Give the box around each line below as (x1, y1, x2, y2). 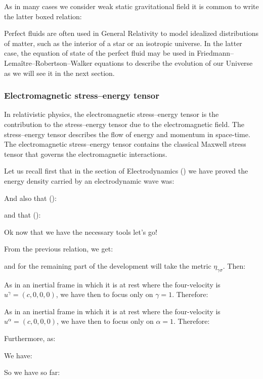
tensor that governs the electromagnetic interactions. (4, 148, 167, 159)
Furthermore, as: (4, 333, 56, 344)
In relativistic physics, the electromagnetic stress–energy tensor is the (4, 109, 219, 119)
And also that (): (4, 192, 57, 203)
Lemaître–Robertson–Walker (4, 57, 93, 68)
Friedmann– (197, 48, 234, 58)
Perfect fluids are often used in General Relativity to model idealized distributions (4, 28, 259, 38)
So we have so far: (4, 367, 60, 377)
